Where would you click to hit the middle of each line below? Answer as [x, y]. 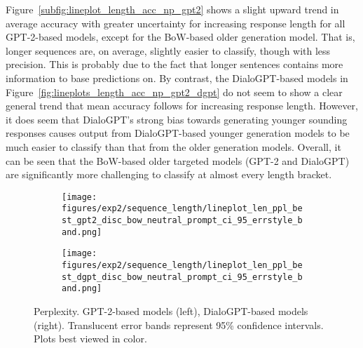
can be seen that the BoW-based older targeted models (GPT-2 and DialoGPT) [178, 160]
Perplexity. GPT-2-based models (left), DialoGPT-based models [171, 310]
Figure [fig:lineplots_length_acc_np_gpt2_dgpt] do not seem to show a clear [174, 92]
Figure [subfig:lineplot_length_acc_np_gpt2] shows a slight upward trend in [172, 9]
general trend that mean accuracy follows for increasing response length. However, [182, 106]
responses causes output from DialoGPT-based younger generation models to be [178, 133]
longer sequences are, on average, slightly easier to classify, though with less [168, 50]
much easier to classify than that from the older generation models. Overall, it [173, 146]
